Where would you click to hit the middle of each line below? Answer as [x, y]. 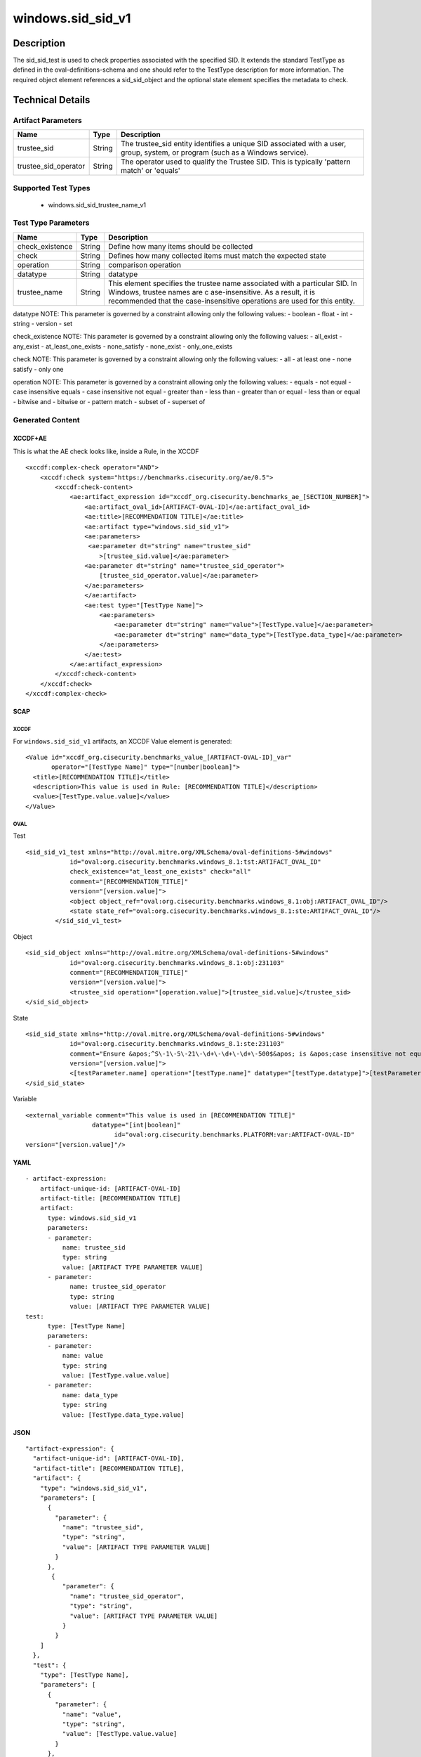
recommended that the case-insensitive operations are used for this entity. [232, 301]
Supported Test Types [52, 188]
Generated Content [46, 420]
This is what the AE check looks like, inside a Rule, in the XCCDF [106, 451]
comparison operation [145, 265]
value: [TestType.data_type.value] [123, 1415]
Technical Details [52, 99]
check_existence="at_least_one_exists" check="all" [161, 872]
